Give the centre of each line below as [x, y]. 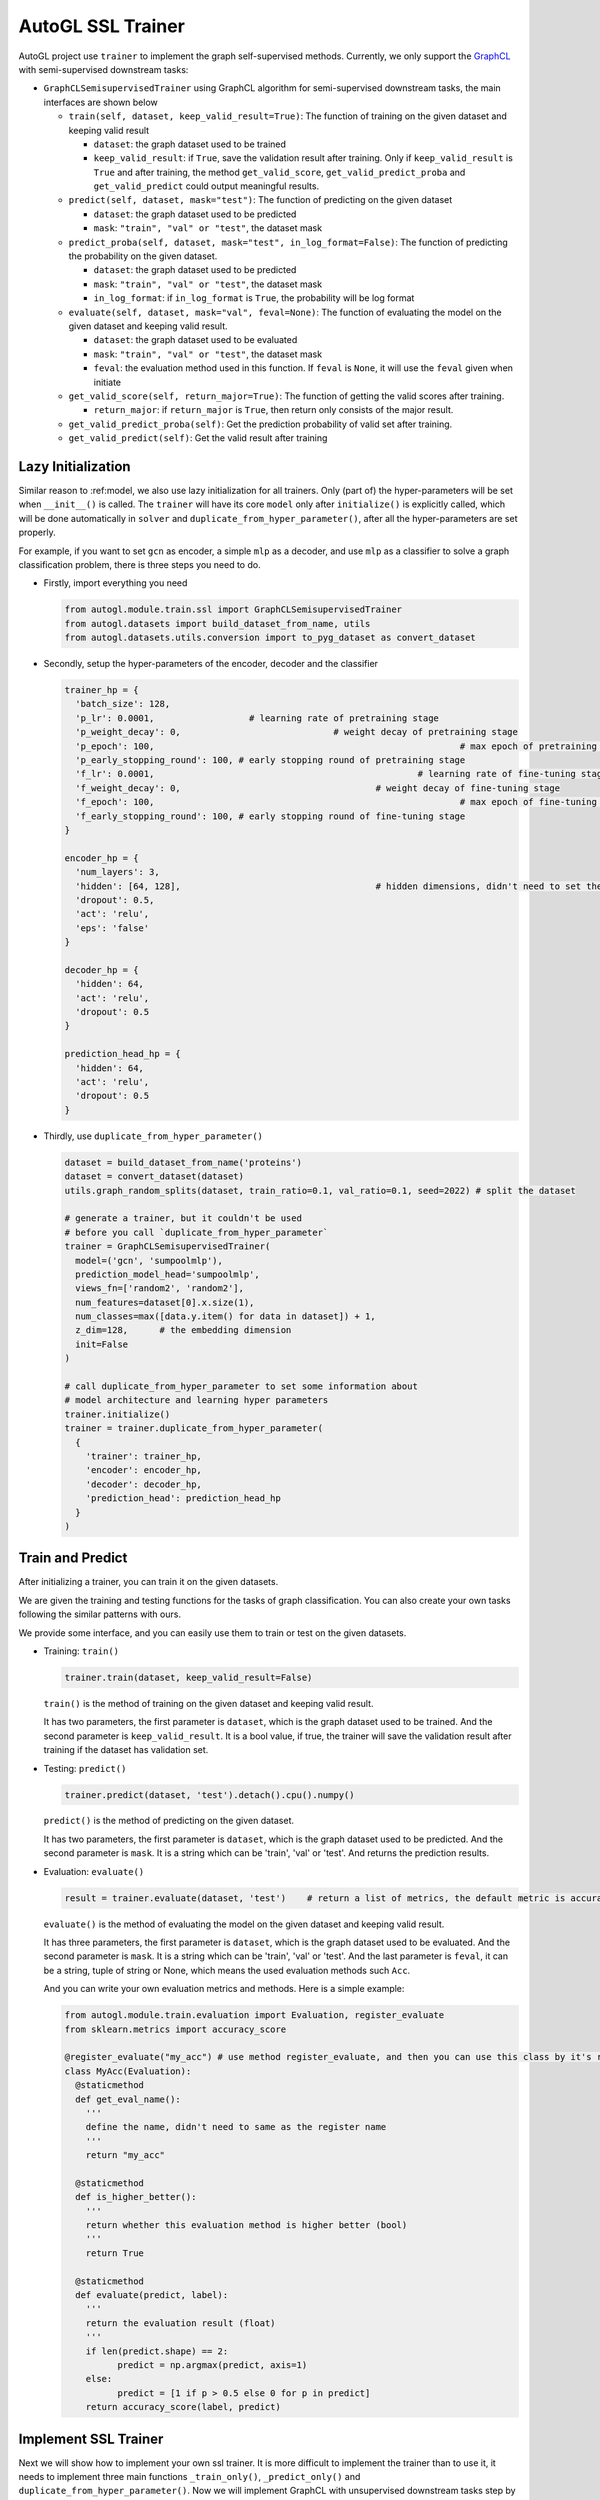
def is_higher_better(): [136, 2197]
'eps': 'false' [112, 928]
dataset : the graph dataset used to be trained [190, 144]
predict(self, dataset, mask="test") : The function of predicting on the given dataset [260, 200]
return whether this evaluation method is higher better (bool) [246, 2225]
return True [115, 2253]
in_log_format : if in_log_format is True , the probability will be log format [254, 298]
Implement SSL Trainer [91, 2438]
